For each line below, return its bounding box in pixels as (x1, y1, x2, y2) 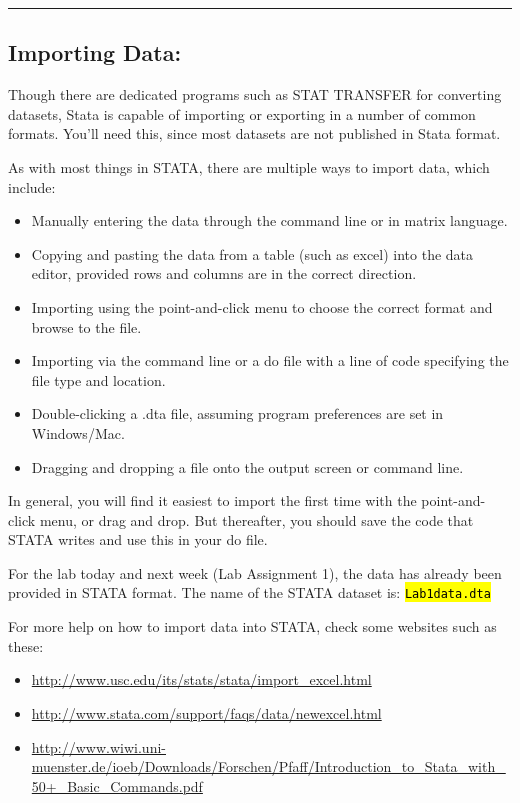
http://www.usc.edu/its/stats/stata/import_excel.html (31, 669, 372, 690)
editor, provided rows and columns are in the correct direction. (31, 263, 417, 284)
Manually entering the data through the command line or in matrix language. (31, 210, 508, 231)
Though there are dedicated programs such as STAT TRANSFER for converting (8, 84, 502, 105)
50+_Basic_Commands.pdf (31, 775, 203, 796)
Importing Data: (8, 37, 182, 68)
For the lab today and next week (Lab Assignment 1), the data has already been (8, 562, 502, 583)
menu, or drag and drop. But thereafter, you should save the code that (39, 509, 474, 530)
